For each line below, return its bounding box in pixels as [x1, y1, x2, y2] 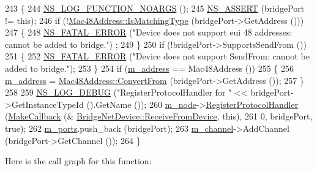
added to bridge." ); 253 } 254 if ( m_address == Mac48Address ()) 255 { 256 [5, 61, 294, 74]
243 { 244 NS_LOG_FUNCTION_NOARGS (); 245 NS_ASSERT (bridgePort [5, 2, 305, 14]
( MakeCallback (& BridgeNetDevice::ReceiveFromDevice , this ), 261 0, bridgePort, [5, 110, 313, 123]
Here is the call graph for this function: [5, 154, 152, 167]
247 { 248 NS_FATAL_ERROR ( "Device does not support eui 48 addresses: [5, 26, 293, 39]
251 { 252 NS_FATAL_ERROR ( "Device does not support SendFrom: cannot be [5, 50, 310, 63]
